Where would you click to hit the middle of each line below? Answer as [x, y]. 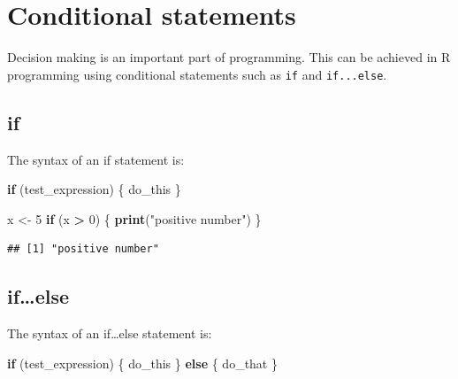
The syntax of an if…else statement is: [110, 333]
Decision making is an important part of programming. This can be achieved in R [229, 57]
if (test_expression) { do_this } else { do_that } [142, 363]
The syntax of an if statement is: [96, 159]
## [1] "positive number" [83, 249]
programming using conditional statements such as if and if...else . [197, 74]
